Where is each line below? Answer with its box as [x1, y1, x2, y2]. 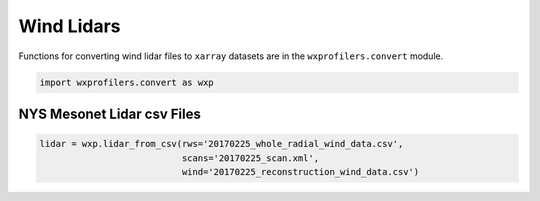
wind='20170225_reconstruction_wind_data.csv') [181, 166, 420, 177]
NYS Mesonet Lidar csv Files [18, 105, 202, 122]
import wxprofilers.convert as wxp [39, 76, 214, 88]
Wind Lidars [18, 15, 121, 37]
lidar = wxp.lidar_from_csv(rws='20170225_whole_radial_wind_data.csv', [39, 138, 404, 150]
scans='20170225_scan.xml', [181, 152, 320, 164]
